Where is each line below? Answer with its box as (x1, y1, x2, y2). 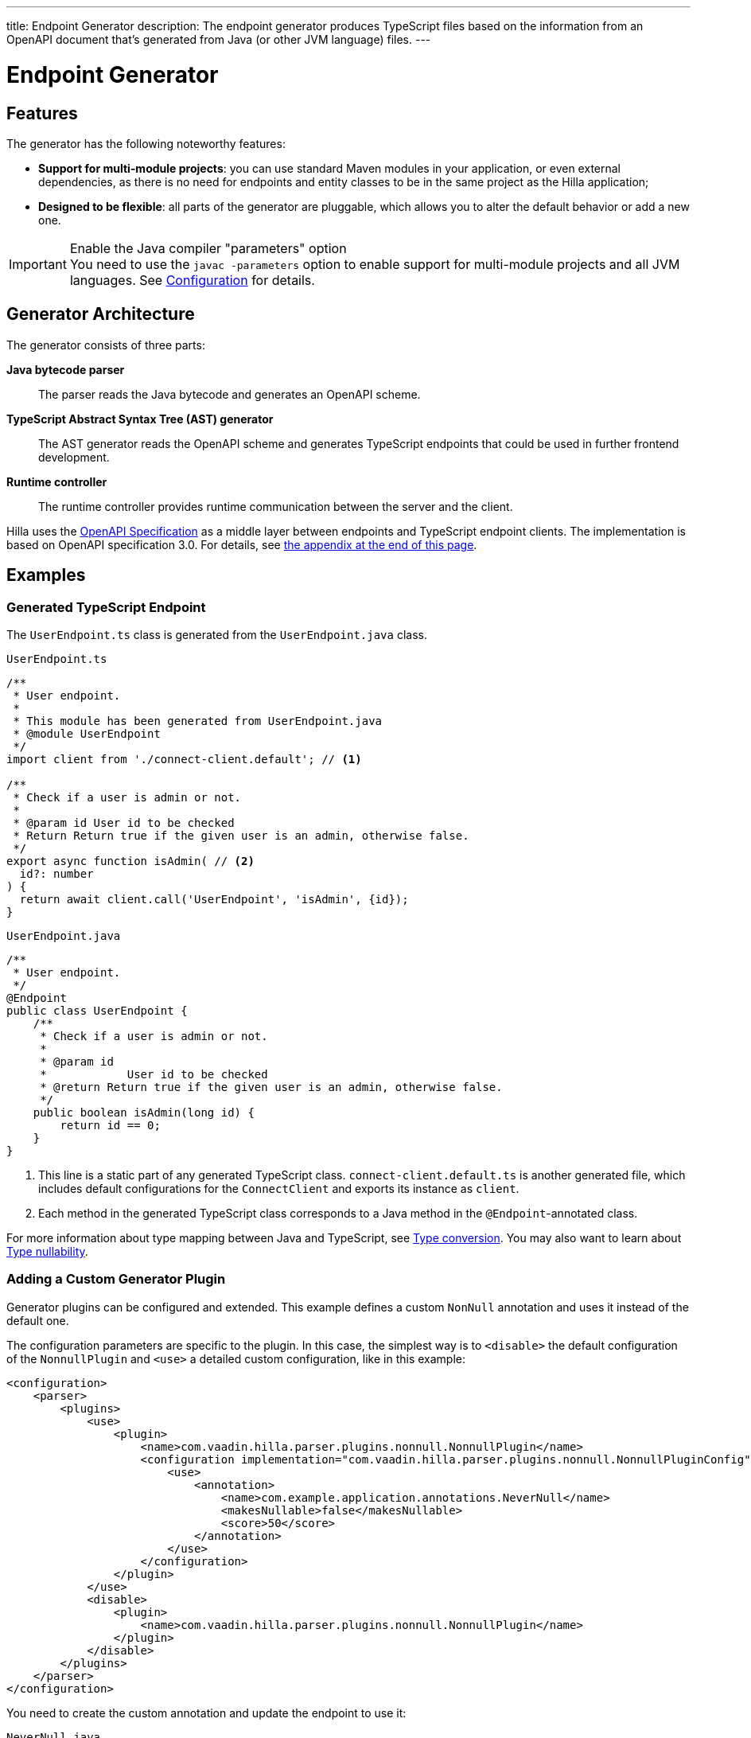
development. (38, 450, 110, 464)
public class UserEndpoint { (6, 1003, 188, 1017)
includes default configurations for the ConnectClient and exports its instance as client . (38, 1181, 519, 1195)
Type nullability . (6, 1244, 88, 1258)
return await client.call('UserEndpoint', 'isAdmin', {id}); (19, 892, 409, 906)
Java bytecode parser (6, 362, 125, 376)
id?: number (19, 867, 94, 880)
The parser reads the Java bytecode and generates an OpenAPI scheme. (38, 387, 421, 401)
